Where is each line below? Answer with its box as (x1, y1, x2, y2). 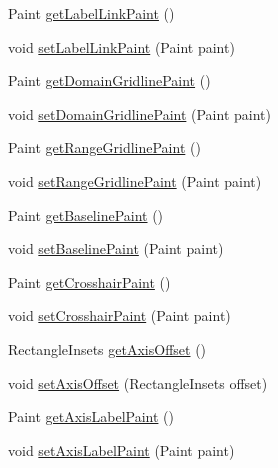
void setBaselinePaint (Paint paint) (8, 238, 224, 259)
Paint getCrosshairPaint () (8, 271, 171, 292)
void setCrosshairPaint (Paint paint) (8, 305, 231, 326)
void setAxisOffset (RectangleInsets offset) (8, 372, 268, 393)
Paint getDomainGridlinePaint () (8, 70, 211, 91)
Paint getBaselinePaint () (8, 204, 164, 225)
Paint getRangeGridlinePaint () (8, 137, 201, 158)
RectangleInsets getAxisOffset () (8, 338, 207, 359)
